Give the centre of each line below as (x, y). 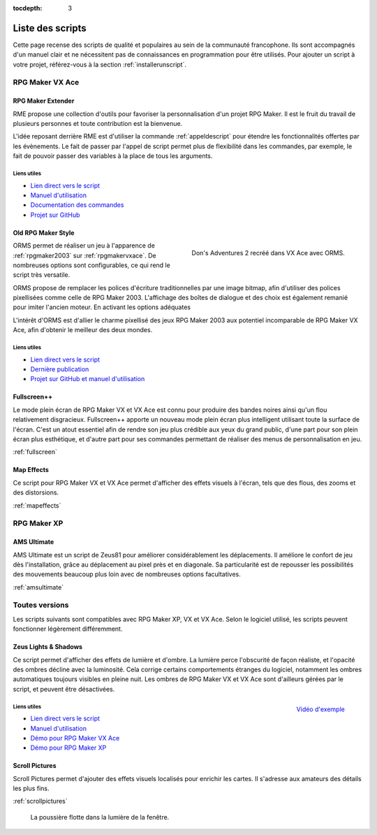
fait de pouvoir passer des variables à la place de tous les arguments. (113, 156)
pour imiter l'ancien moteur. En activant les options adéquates (102, 307)
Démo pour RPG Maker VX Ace (75, 738)
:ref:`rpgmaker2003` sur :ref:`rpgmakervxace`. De (84, 255)
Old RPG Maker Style (44, 233)
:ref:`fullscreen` (35, 452)
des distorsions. (36, 492)
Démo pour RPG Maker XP (68, 748)
